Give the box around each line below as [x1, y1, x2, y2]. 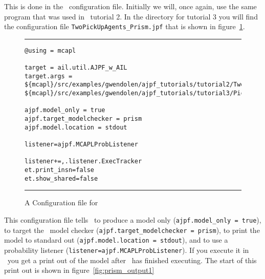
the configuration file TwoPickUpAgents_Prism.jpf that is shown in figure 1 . [4, 21, 245, 32]
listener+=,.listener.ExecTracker [25, 158, 142, 165]
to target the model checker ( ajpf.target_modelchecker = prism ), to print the [4, 224, 260, 235]
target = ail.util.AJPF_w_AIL [25, 64, 127, 72]
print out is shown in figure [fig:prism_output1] [4, 265, 154, 275]
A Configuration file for [25, 197, 98, 208]
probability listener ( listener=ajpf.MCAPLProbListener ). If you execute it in [4, 244, 249, 255]
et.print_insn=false [25, 166, 95, 174]
